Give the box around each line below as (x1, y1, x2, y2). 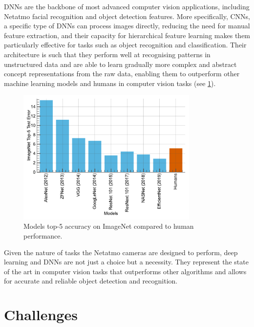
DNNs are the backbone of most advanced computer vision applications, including (4, 1, 250, 11)
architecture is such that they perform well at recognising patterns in (4, 49, 211, 59)
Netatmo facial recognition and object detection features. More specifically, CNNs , (4, 11, 250, 21)
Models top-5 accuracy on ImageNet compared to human (23, 221, 194, 231)
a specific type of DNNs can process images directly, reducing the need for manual (4, 21, 250, 31)
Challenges (4, 305, 78, 325)
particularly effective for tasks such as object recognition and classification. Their (4, 40, 247, 50)
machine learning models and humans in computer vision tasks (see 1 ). (4, 78, 216, 88)
